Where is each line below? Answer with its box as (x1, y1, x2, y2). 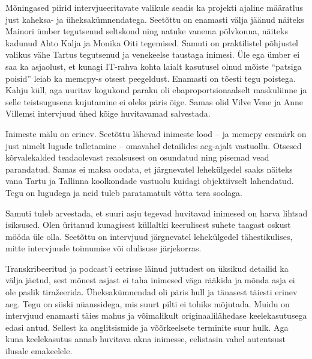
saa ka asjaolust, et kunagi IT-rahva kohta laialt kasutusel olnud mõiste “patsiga (5, 60, 302, 72)
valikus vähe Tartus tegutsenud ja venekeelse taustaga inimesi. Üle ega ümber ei (5, 48, 300, 61)
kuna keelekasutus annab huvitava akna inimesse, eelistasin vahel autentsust (5, 333, 286, 345)
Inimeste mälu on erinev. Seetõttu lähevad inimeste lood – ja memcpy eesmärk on (5, 127, 307, 140)
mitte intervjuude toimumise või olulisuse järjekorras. (5, 242, 202, 254)
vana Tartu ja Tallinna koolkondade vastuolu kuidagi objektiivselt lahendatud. (5, 174, 294, 187)
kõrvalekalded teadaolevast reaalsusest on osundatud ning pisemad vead (5, 151, 269, 164)
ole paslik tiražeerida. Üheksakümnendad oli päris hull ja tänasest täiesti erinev (5, 286, 298, 298)
